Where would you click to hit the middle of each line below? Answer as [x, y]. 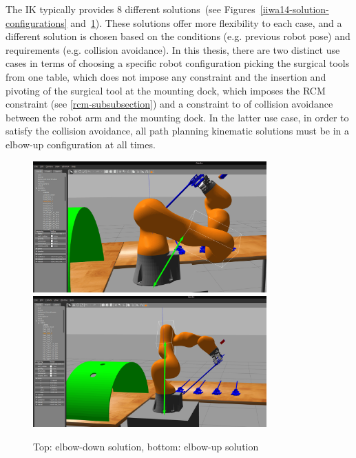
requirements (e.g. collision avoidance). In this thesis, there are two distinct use [173, 49]
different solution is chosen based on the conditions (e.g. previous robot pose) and [178, 36]
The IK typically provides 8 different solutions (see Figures [130, 9]
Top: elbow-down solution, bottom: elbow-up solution [146, 446]
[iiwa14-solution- [294, 9]
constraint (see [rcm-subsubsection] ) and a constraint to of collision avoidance [169, 104]
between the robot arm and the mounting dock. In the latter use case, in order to [177, 117]
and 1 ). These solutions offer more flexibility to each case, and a [206, 22]
